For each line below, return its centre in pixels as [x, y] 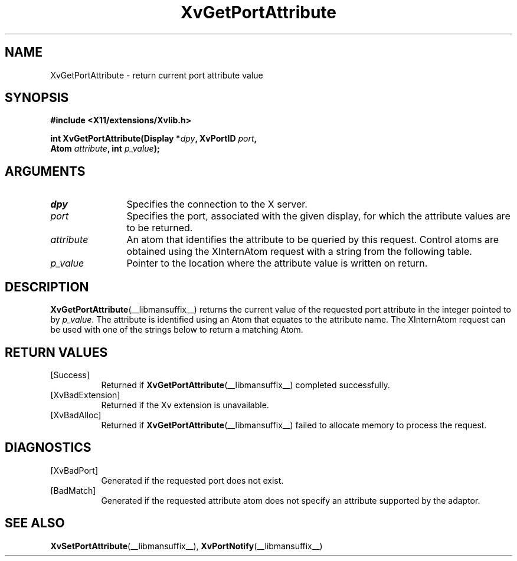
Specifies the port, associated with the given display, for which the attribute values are [318, 216]
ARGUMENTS [45, 171]
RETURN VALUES [56, 352]
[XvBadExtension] [85, 395]
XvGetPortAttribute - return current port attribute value [157, 75]
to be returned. [160, 228]
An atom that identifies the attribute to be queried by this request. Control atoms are [313, 240]
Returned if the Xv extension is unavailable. [185, 405]
